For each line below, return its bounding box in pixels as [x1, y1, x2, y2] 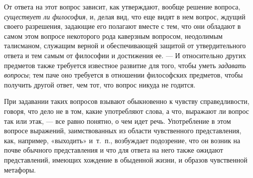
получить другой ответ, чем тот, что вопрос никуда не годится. [4, 79, 196, 89]
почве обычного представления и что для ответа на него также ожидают [4, 145, 223, 155]
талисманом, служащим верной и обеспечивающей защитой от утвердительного [4, 40, 246, 51]
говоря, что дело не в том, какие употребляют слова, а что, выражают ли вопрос [4, 105, 249, 116]
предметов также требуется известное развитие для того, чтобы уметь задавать [4, 60, 246, 70]
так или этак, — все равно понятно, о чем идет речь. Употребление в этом [4, 115, 231, 126]
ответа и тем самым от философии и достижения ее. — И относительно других [4, 50, 246, 60]
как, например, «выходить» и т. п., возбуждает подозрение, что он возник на [4, 135, 241, 145]
